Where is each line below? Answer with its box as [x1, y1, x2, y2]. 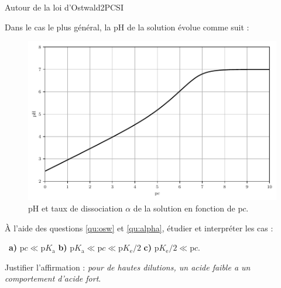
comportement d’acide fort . [5, 272, 101, 284]
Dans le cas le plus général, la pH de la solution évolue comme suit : [5, 20, 249, 33]
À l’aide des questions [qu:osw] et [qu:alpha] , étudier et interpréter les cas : [5, 221, 273, 234]
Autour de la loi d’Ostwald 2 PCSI [5, 1, 124, 13]
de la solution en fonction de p [133, 202, 243, 214]
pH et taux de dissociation [28, 202, 123, 214]
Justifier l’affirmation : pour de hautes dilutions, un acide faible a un [5, 261, 251, 273]
